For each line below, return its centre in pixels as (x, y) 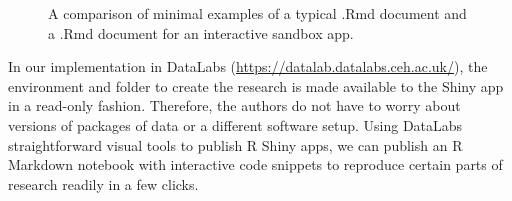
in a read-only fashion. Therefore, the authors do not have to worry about (234, 105)
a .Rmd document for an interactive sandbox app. (201, 32)
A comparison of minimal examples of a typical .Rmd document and (257, 13)
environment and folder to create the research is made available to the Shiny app (256, 85)
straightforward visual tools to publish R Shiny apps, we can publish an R (235, 144)
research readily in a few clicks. (103, 183)
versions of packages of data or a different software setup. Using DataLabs (235, 124)
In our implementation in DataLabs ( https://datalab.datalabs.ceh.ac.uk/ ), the (248, 66)
